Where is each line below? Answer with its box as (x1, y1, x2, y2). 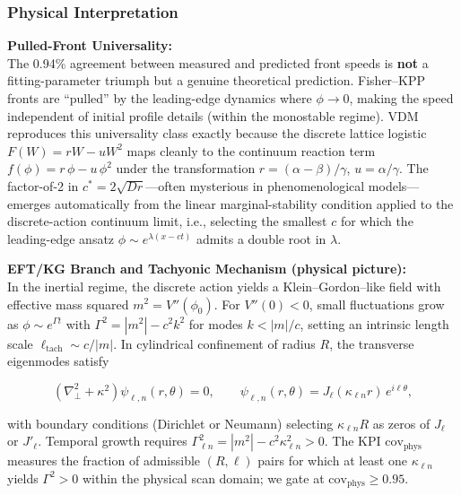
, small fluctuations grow (309, 294, 445, 313)
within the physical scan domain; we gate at (82, 468, 325, 487)
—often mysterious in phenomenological (145, 176, 365, 195)
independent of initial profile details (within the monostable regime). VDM (7, 106, 419, 125)
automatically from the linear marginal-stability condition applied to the (54, 194, 454, 213)
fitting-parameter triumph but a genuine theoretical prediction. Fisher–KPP (7, 71, 426, 90)
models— (368, 176, 420, 195)
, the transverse (329, 334, 414, 352)
